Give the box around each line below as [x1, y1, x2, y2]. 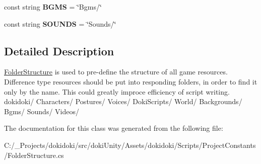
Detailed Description [4, 43, 114, 58]
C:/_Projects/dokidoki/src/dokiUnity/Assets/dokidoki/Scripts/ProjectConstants [4, 139, 256, 150]
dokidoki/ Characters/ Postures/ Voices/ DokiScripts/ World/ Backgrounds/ [4, 96, 242, 107]
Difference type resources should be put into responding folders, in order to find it [4, 76, 257, 87]
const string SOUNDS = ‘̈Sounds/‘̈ [4, 18, 116, 29]
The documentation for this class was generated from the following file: [4, 123, 223, 133]
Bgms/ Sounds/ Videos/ [4, 106, 79, 116]
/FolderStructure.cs [4, 149, 64, 160]
